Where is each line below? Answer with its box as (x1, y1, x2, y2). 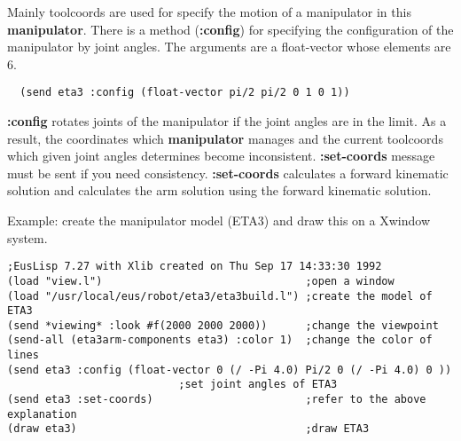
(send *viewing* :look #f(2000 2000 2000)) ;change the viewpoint (7, 319, 439, 332)
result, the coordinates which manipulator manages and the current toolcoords (7, 129, 443, 147)
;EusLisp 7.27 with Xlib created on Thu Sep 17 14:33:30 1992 (7, 260, 382, 273)
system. (7, 228, 48, 247)
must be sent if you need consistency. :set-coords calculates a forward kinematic (7, 163, 449, 182)
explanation (7, 407, 77, 421)
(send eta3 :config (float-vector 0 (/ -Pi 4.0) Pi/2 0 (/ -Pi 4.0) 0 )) (7, 363, 452, 376)
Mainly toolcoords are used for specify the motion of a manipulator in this (7, 3, 411, 20)
